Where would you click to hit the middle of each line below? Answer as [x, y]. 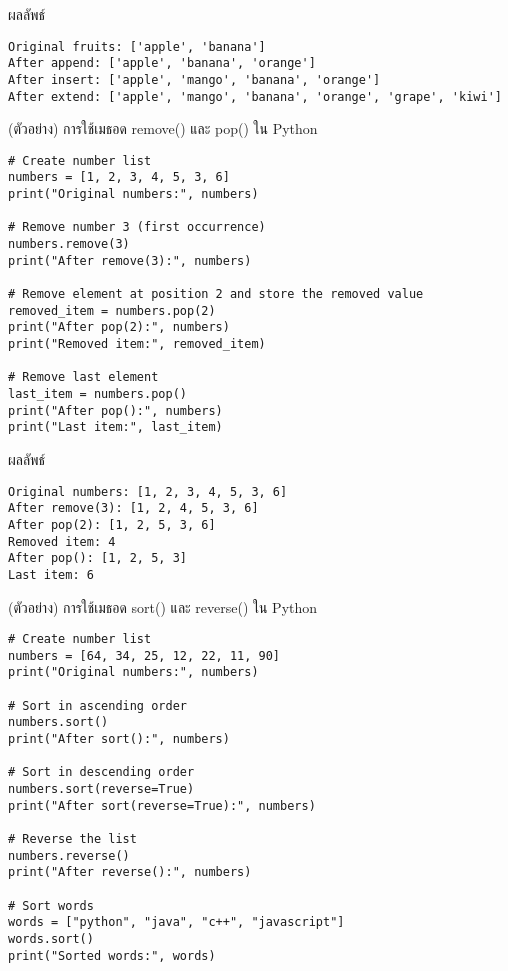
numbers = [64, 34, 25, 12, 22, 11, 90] [144, 655]
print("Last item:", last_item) [115, 427]
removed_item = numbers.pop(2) [112, 310]
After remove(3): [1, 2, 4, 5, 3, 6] [133, 508]
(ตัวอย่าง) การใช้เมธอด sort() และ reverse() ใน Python [163, 606]
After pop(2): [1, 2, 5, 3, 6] [112, 524]
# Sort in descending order [101, 772]
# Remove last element [83, 377]
